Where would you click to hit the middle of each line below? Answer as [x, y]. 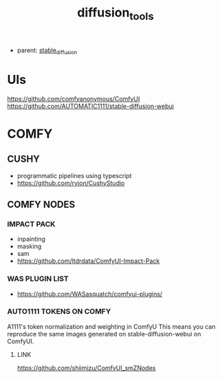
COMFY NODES [41, 204]
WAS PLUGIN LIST [38, 279]
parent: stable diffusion [47, 51]
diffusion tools [115, 14]
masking [29, 246]
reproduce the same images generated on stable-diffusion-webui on [104, 334]
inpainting [31, 239]
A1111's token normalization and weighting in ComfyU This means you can [111, 326]
